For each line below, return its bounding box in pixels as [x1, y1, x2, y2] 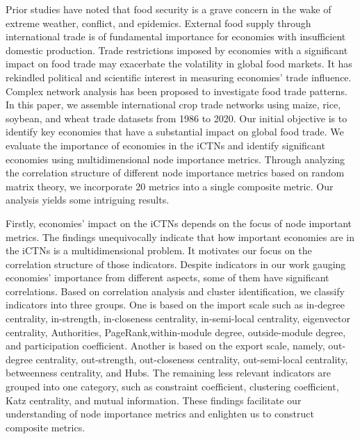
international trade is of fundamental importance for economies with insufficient [6, 29, 346, 44]
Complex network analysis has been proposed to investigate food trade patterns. [6, 83, 347, 98]
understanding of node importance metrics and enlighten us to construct [6, 406, 314, 421]
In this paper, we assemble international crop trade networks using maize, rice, [6, 97, 341, 112]
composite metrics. [6, 420, 85, 434]
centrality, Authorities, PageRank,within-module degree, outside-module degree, [6, 324, 346, 339]
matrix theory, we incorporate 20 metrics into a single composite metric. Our [6, 179, 334, 193]
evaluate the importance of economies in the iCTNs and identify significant [6, 138, 325, 152]
